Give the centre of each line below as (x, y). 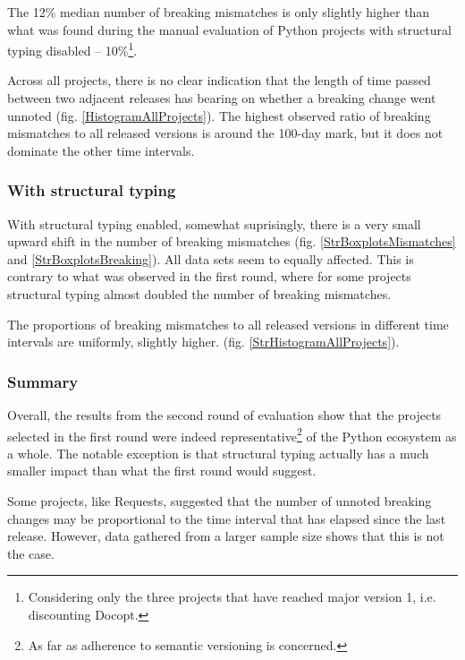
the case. (31, 553)
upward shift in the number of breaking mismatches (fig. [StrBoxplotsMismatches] (232, 241)
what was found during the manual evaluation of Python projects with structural (229, 29)
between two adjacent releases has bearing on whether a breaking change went (222, 98)
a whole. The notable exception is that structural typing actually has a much (218, 453)
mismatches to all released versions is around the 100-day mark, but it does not (225, 133)
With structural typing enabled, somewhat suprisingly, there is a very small (214, 223)
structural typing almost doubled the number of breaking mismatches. (199, 294)
